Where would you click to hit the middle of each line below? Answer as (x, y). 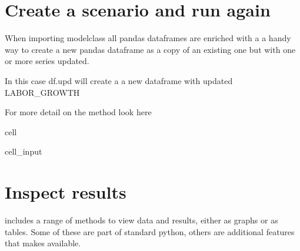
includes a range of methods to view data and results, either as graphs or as (141, 220)
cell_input (24, 151)
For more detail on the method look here (78, 112)
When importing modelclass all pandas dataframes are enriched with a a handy (148, 38)
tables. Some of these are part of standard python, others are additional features (150, 231)
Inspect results (66, 192)
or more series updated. (47, 61)
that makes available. (43, 243)
